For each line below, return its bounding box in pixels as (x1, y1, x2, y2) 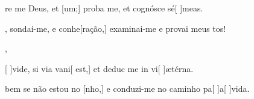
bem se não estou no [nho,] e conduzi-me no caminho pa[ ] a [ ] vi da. (5, 82, 250, 95)
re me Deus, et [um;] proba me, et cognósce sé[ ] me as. (5, 2, 203, 14)
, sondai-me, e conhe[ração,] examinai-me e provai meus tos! (5, 22, 226, 34)
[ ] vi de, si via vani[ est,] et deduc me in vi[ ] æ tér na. (5, 62, 194, 74)
